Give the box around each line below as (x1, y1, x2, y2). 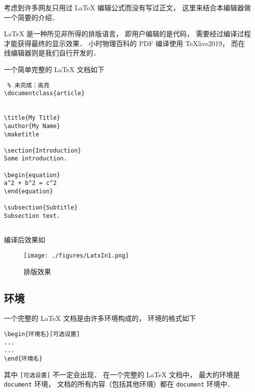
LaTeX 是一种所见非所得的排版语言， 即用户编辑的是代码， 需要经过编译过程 (4, 28, 251, 39)
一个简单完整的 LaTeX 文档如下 (4, 64, 104, 74)
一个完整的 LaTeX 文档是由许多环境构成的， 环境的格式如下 (4, 313, 196, 323)
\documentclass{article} (4, 90, 85, 97)
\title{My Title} (4, 114, 60, 122)
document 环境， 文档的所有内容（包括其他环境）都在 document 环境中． (4, 379, 234, 389)
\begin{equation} (4, 171, 60, 179)
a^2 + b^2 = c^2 (4, 180, 57, 187)
